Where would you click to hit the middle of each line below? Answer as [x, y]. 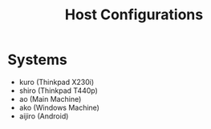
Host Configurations [134, 15]
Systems [37, 60]
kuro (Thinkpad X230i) [57, 82]
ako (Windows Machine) [59, 107]
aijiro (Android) [44, 116]
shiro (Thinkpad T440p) [58, 91]
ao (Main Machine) [50, 99]
